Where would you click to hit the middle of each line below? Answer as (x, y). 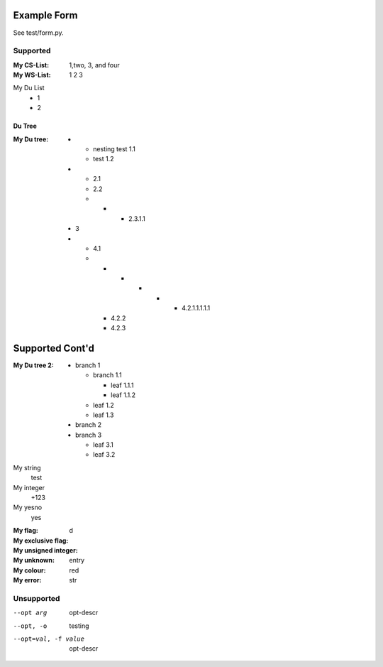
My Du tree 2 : (34, 365)
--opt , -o (30, 626)
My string (27, 467)
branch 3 (89, 435)
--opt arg (30, 613)
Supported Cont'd (54, 348)
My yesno (28, 507)
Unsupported (37, 598)
